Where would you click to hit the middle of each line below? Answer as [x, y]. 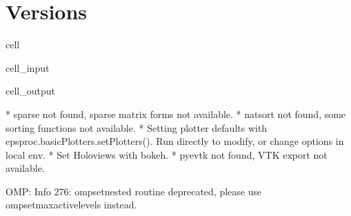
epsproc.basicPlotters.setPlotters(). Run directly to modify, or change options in [175, 141]
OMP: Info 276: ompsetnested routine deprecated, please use [134, 191]
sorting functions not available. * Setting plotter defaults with [137, 127]
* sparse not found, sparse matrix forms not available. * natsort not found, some [176, 114]
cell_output [30, 91]
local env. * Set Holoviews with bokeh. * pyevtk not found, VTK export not [167, 154]
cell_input [28, 67]
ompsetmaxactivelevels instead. [71, 205]
